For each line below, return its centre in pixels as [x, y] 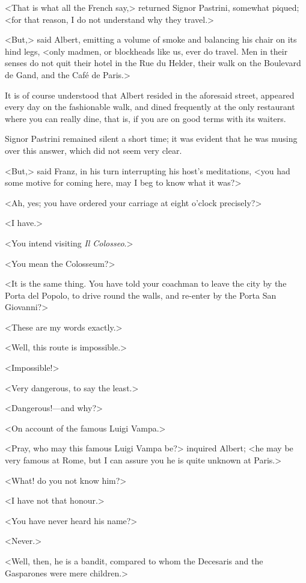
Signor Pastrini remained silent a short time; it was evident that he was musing [151, 139]
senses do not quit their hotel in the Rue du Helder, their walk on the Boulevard [153, 63]
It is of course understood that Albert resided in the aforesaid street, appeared [150, 95]
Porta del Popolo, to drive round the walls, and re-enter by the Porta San [141, 295]
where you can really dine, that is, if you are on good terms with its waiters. [145, 118]
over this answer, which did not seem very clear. [93, 150]
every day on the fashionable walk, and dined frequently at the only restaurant [150, 107]
